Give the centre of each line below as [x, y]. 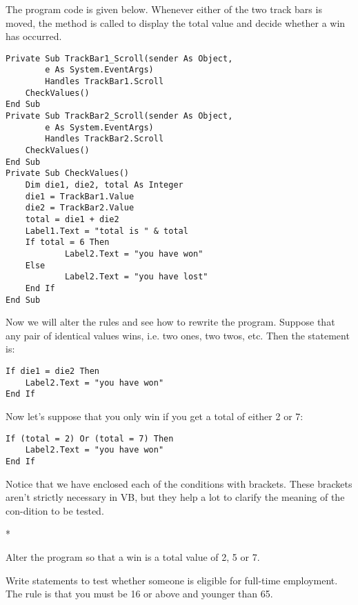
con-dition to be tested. [55, 510]
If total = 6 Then [67, 242]
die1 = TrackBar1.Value [80, 196]
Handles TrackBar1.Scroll [105, 82]
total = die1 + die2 [72, 219]
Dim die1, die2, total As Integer [104, 185]
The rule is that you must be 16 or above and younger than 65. [139, 594]
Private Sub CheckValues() [67, 173]
